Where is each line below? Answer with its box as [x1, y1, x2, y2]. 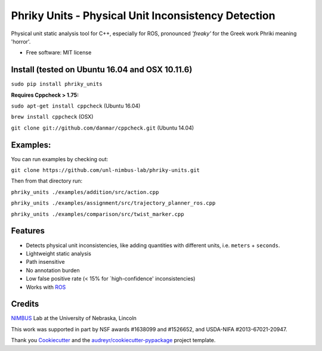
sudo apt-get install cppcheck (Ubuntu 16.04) [11, 102, 141, 110]
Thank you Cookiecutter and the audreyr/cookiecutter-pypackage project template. [11, 337, 216, 344]
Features [11, 226, 45, 236]
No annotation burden [26, 266, 80, 274]
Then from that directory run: [11, 177, 83, 184]
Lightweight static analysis [26, 250, 92, 257]
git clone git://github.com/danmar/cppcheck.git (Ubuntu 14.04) [11, 124, 194, 131]
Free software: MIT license [26, 49, 92, 56]
